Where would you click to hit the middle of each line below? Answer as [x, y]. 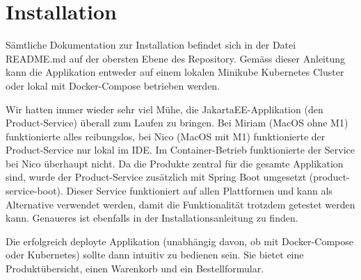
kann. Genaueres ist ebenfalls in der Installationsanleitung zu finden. [152, 218]
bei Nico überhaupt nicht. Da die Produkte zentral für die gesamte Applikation [175, 163]
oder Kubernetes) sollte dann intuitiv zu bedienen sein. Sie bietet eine [155, 255]
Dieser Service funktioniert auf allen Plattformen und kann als [199, 191]
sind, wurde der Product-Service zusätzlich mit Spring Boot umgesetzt [156, 177]
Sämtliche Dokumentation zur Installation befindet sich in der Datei [151, 45]
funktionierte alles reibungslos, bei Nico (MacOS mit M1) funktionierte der [166, 136]
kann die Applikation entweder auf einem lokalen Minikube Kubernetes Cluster [175, 72]
